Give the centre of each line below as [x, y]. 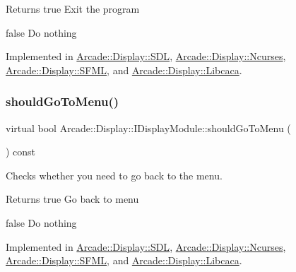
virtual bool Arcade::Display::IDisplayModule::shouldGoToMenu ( [148, 128]
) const [21, 152]
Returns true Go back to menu [72, 199]
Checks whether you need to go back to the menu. [114, 175]
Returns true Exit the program [73, 8]
